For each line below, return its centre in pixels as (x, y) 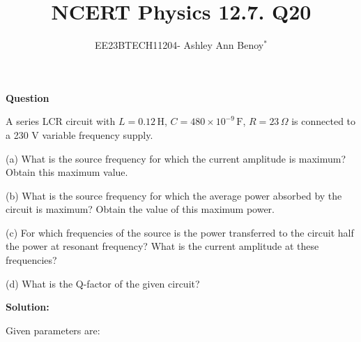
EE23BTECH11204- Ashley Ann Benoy (179, 45)
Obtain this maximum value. (67, 172)
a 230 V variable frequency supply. (79, 134)
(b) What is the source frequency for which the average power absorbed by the (174, 195)
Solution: (28, 307)
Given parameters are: (53, 330)
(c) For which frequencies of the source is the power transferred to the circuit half (180, 232)
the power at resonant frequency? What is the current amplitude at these (162, 246)
